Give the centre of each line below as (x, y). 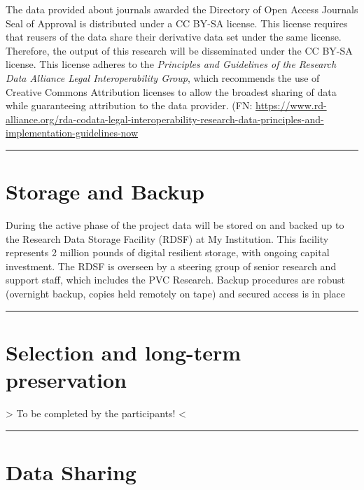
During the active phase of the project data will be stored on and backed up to (175, 225)
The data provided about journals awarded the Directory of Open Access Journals (182, 9)
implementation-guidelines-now (72, 133)
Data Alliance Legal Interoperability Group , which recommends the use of (163, 77)
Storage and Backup (105, 191)
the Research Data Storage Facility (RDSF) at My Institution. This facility (167, 238)
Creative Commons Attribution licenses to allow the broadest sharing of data (171, 91)
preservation (66, 379)
